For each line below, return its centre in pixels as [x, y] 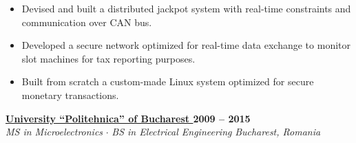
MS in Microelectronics [54, 132]
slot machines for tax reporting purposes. [108, 58]
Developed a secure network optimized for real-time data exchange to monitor [186, 45]
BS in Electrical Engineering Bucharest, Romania [216, 132]
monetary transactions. [70, 95]
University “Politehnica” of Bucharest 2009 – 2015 [128, 118]
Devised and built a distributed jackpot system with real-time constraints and [186, 8]
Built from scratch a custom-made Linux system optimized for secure [168, 81]
